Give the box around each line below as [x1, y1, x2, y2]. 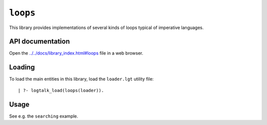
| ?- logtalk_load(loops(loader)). [18, 88, 104, 93]
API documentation [9, 37, 70, 46]
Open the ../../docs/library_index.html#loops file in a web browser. [9, 50, 143, 56]
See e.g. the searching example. [9, 113, 79, 119]
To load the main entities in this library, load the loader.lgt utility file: [9, 76, 154, 82]
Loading [9, 63, 35, 71]
